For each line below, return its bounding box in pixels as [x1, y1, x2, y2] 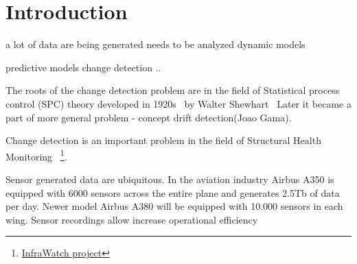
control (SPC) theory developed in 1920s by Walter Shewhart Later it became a [5, 96, 352, 110]
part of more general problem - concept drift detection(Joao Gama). [5, 110, 292, 124]
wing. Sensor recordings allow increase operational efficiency [5, 212, 258, 226]
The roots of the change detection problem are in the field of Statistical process [5, 83, 340, 97]
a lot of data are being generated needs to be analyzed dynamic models [5, 37, 306, 51]
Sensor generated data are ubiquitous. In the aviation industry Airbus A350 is [5, 171, 334, 186]
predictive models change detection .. [5, 60, 161, 74]
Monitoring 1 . [5, 147, 67, 163]
